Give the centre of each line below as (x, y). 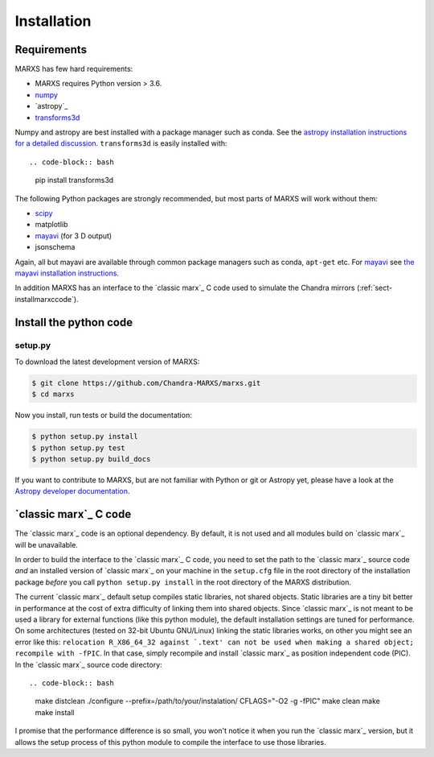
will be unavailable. (46, 544)
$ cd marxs (53, 394)
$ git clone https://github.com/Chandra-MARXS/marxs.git (146, 383)
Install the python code (74, 322)
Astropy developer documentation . (72, 491)
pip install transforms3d (74, 180)
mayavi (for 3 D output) (74, 236)
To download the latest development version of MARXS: (107, 362)
